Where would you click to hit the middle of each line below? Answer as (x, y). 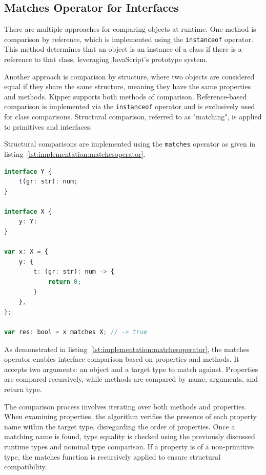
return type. (23, 389)
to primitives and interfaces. (48, 126)
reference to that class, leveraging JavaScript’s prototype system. (106, 59)
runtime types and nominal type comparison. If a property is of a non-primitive (129, 446)
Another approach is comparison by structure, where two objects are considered (129, 76)
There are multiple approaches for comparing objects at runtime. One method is (130, 29)
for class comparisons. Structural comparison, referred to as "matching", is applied (133, 117)
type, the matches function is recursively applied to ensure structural (112, 456)
